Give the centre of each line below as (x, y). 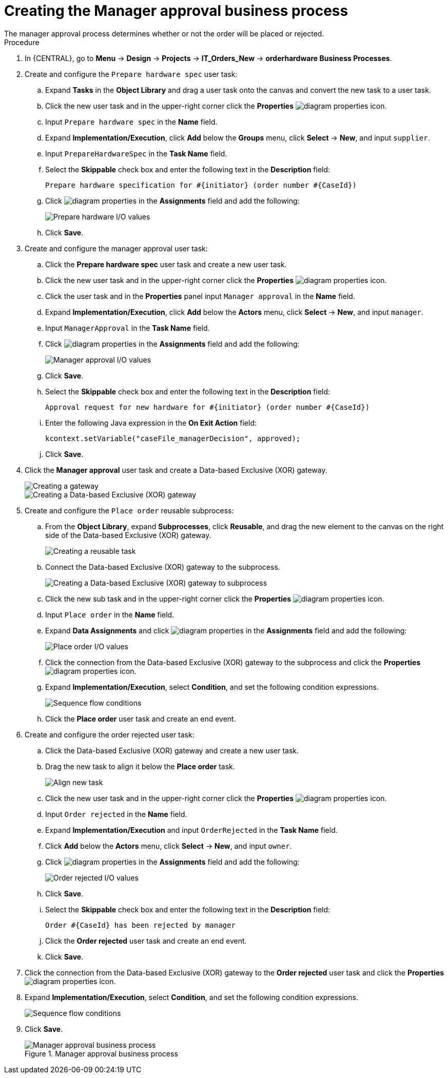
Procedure (22, 42)
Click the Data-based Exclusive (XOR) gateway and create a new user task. (172, 750)
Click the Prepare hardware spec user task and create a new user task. (166, 264)
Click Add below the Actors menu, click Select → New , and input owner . (169, 846)
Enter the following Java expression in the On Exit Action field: (151, 423)
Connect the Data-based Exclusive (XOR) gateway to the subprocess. (163, 567)
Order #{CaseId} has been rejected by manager (140, 925)
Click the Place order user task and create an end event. (141, 718)
